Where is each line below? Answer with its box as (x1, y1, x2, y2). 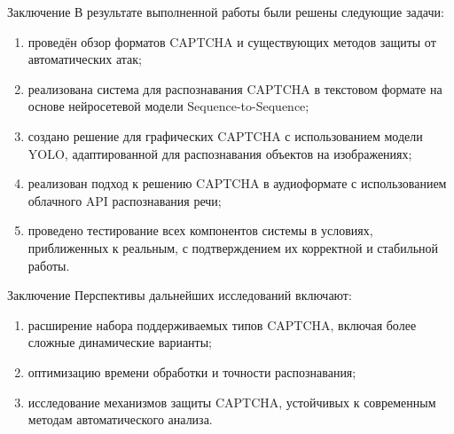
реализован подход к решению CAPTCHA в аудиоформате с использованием (27, 174, 447, 193)
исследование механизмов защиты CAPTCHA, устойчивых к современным (27, 392, 436, 411)
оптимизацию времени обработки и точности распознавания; (27, 362, 356, 381)
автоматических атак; (27, 50, 142, 68)
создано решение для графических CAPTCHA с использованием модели (27, 126, 423, 145)
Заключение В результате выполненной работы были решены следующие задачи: (7, 3, 444, 20)
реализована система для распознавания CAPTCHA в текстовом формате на (27, 79, 442, 98)
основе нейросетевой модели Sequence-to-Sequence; (27, 97, 309, 115)
